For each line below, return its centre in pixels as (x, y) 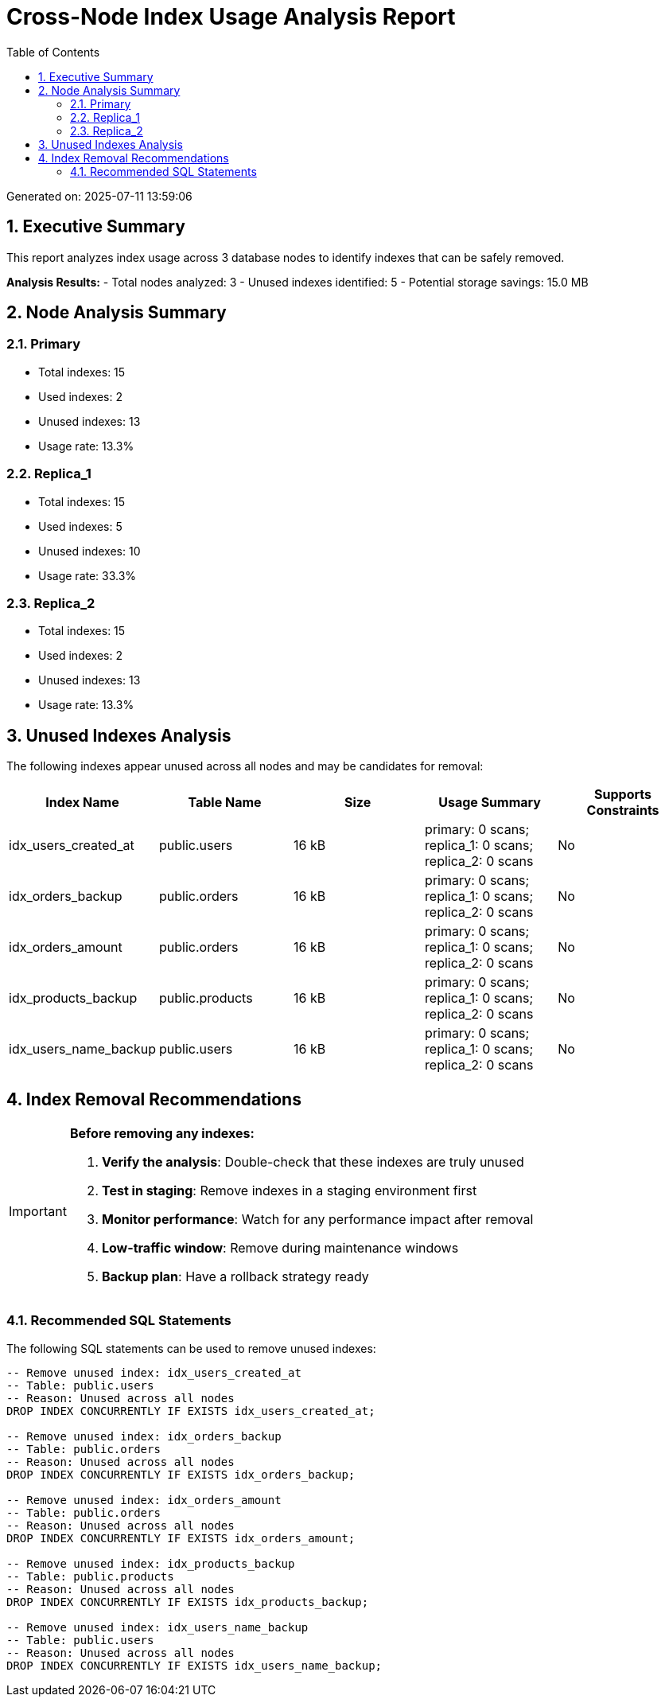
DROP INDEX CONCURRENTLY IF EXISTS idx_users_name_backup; (194, 1665)
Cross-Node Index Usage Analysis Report (231, 17)
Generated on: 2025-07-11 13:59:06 (99, 196)
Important (38, 1211)
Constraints (623, 811)
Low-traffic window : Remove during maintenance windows (280, 1248)
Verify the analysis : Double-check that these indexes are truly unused (313, 1162)
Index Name (82, 803)
